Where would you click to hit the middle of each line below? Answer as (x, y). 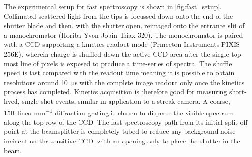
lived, (12, 101)
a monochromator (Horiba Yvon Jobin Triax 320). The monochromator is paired (124, 35)
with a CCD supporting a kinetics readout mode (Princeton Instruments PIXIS (122, 44)
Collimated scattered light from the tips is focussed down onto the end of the (118, 16)
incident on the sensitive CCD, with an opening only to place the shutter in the (122, 140)
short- (238, 92)
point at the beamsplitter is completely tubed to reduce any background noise (120, 131)
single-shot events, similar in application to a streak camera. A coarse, (126, 101)
